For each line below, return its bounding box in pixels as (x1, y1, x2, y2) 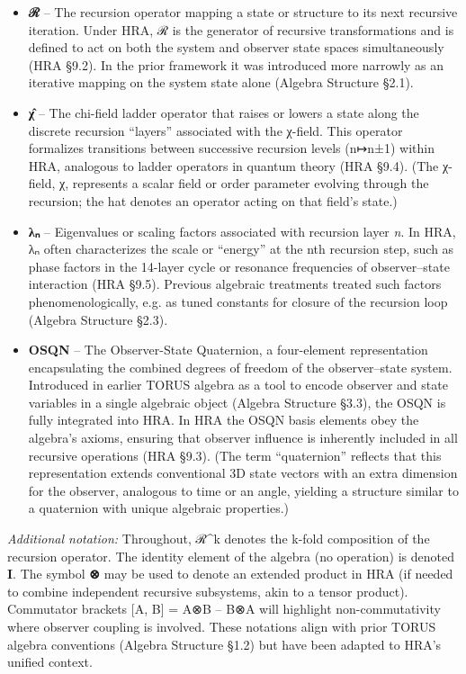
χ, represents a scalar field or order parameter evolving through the (59, 174, 429, 193)
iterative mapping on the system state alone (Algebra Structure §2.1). (28, 73, 414, 92)
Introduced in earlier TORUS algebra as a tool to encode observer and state (28, 375, 448, 394)
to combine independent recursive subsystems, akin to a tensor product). (7, 581, 408, 600)
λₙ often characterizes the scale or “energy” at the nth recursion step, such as (28, 239, 454, 258)
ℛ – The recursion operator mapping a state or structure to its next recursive (28, 3, 458, 21)
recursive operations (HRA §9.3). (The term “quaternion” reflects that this (28, 445, 442, 464)
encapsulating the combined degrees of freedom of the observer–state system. (28, 357, 453, 376)
